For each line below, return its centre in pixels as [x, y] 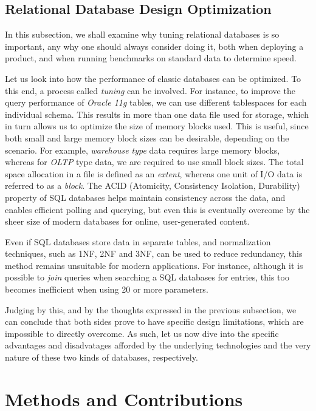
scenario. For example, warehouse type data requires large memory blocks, [143, 150]
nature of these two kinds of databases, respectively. [101, 357]
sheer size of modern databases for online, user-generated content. [127, 221]
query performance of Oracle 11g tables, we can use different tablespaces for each [156, 102]
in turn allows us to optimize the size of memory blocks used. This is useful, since [157, 126]
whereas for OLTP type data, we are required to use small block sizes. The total [154, 162]
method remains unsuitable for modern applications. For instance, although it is [154, 265]
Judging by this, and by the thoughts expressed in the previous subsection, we [151, 309]
